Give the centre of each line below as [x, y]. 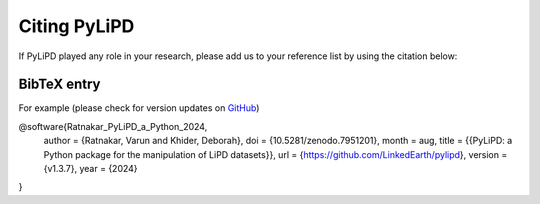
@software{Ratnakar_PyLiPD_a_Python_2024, [113, 126]
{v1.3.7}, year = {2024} [91, 169]
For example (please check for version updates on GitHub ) [139, 108]
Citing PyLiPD [76, 26]
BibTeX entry [59, 84]
